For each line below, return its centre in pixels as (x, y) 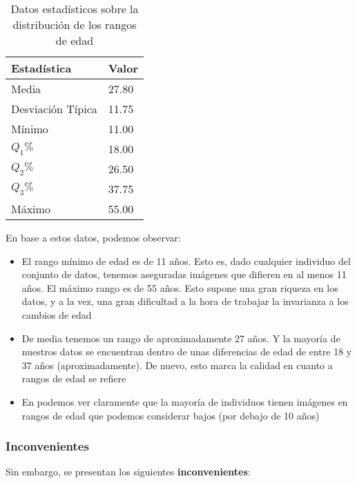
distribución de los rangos (75, 24)
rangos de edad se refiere (74, 378)
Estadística (41, 68)
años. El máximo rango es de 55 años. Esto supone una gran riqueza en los (180, 287)
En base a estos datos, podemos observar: (93, 237)
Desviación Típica (54, 109)
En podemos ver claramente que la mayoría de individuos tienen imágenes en (185, 401)
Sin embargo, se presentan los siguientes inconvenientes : (128, 472)
